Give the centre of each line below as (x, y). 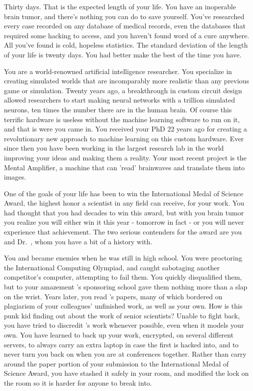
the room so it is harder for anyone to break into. (78, 382)
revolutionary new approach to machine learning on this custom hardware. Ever (124, 138)
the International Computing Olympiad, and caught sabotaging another (112, 267)
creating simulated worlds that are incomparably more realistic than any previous (126, 81)
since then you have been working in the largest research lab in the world (114, 148)
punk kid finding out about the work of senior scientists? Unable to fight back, (122, 315)
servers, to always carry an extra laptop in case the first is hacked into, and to (121, 344)
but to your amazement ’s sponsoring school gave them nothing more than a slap (126, 287)
